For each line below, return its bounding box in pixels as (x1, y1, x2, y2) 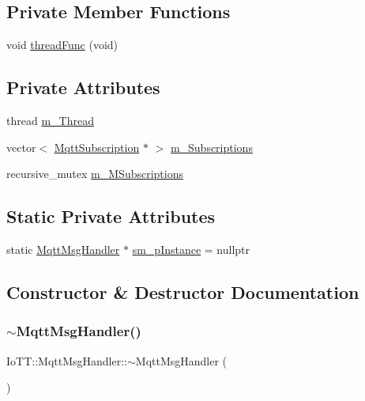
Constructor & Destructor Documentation (6, 279, 359, 304)
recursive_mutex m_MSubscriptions (6, 165, 183, 182)
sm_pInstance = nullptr (132, 240, 250, 257)
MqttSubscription (54, 138, 140, 155)
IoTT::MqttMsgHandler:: (6, 352, 127, 369)
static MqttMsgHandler (6, 240, 120, 257)
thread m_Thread (6, 112, 94, 128)
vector (6, 138, 36, 155)
